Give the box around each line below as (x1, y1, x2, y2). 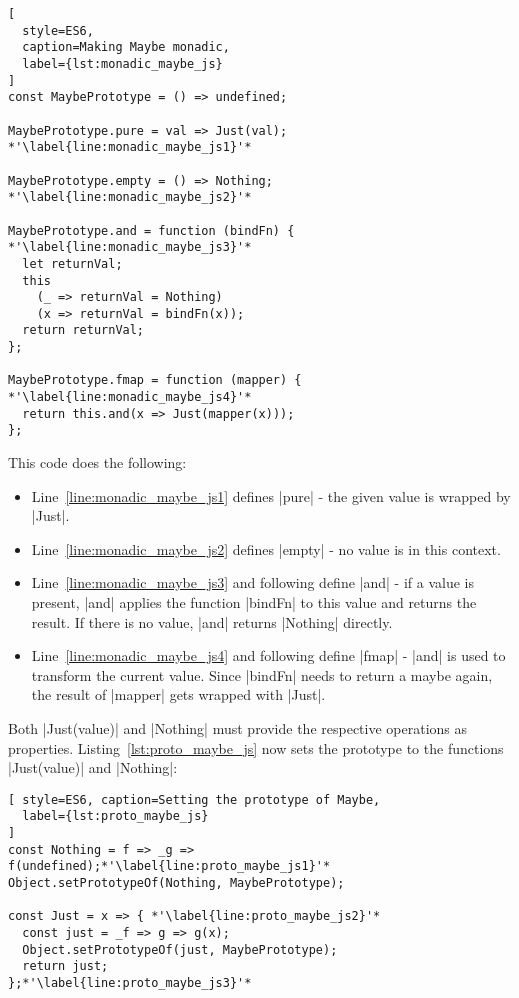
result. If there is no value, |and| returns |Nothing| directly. (31, 611, 393, 632)
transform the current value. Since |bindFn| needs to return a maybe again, (31, 664, 493, 685)
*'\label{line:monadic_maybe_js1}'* (8, 140, 252, 155)
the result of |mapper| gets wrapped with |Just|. (31, 684, 326, 705)
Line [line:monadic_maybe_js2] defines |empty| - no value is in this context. (31, 538, 501, 559)
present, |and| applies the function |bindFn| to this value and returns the (31, 592, 477, 613)
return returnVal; (22, 323, 145, 338)
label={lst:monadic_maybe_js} (22, 56, 223, 71)
